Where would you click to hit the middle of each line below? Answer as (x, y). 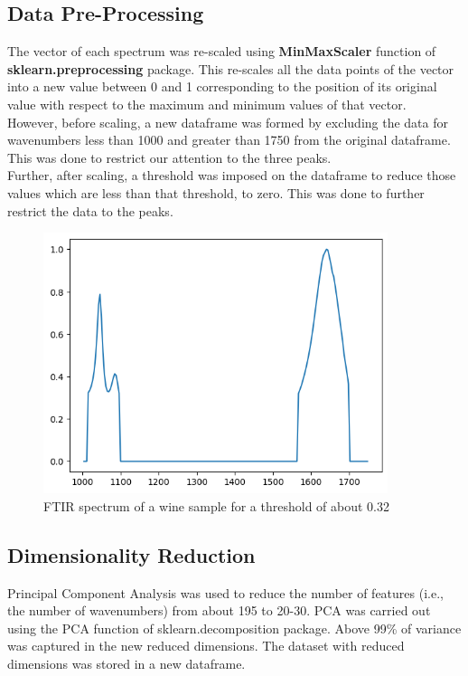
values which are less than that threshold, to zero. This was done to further (216, 192)
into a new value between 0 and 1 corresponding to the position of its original (222, 86)
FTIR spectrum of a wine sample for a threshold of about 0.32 (217, 505)
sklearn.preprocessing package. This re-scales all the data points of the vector (231, 68)
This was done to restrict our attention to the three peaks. (169, 157)
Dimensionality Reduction (131, 554)
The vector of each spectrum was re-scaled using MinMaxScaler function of (222, 51)
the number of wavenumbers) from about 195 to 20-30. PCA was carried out (219, 610)
